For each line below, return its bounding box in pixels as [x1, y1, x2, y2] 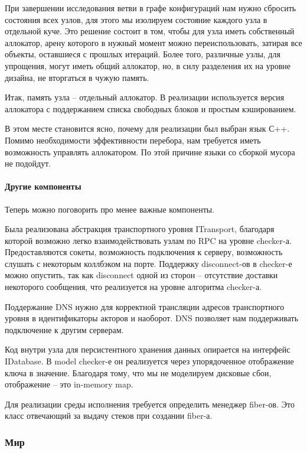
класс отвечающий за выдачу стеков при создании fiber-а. [5, 409, 213, 422]
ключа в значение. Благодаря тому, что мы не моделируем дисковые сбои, [5, 366, 272, 379]
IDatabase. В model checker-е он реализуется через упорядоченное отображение [5, 355, 294, 367]
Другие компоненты [5, 180, 81, 193]
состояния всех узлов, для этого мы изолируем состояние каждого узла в [5, 13, 267, 25]
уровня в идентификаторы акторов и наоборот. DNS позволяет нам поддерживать [5, 312, 299, 324]
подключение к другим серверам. [5, 323, 124, 335]
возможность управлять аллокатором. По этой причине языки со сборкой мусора [5, 145, 295, 158]
